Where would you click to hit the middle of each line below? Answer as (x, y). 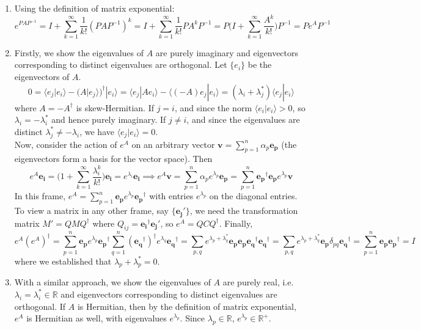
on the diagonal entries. (253, 196)
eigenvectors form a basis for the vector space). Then (113, 159)
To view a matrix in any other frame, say (91, 211)
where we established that (63, 261)
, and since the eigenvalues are (243, 119)
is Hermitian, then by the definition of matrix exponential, (187, 306)
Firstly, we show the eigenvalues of (79, 52)
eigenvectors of (42, 77)
